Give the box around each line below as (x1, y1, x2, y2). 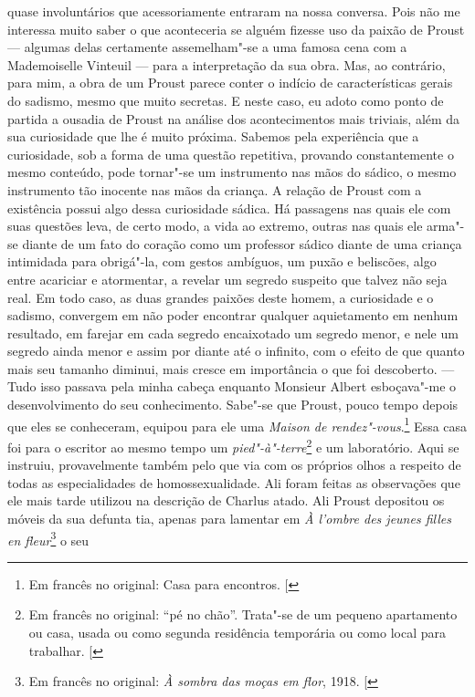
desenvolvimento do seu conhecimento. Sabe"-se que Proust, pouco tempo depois (7, 395, 459, 414)
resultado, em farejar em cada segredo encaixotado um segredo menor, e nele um (7, 323, 459, 342)
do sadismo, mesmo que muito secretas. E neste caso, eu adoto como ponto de (7, 90, 444, 109)
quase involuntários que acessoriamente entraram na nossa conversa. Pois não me (7, 2, 460, 20)
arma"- (427, 216, 465, 235)
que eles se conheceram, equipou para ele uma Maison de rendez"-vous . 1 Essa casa (7, 413, 468, 435)
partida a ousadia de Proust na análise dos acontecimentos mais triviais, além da (7, 109, 460, 128)
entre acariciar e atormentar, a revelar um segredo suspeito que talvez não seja (7, 269, 448, 288)
